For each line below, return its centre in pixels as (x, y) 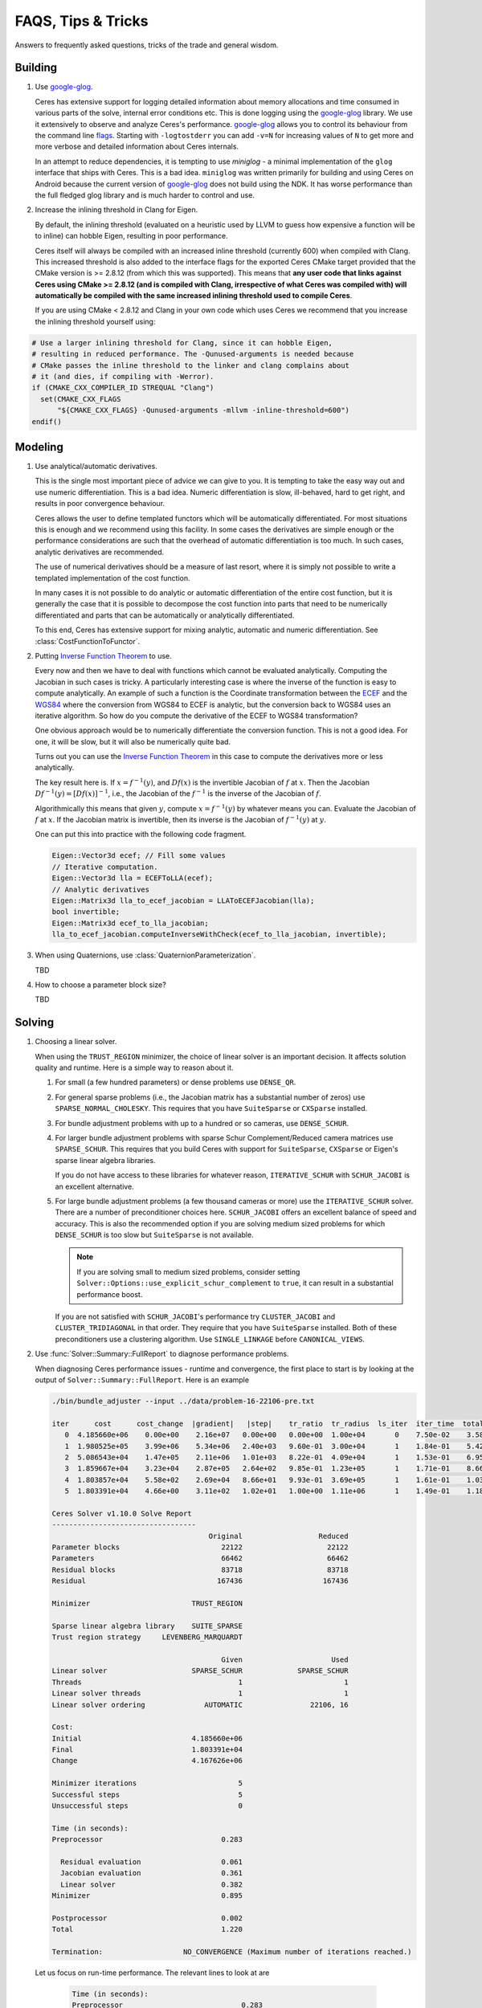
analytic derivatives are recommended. (100, 552)
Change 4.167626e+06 (147, 1761)
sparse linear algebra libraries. (105, 1160)
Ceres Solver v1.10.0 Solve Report (122, 1513)
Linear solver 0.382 (151, 1884)
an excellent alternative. (94, 1186)
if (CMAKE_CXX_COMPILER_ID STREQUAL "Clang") (123, 388)
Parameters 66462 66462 (200, 1559)
